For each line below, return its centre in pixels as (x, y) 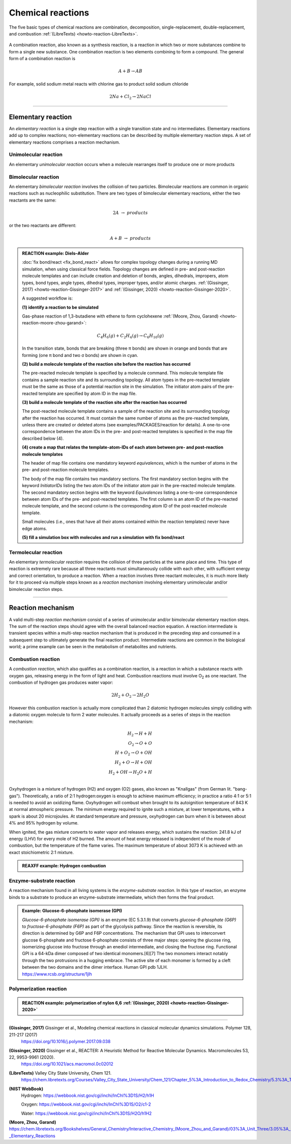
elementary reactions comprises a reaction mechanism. (65, 142)
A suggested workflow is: (47, 298)
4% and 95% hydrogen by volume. (44, 823)
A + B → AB (130, 71)
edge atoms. (34, 528)
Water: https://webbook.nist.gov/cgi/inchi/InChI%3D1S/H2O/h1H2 (87, 1113)
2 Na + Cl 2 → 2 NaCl (130, 97)
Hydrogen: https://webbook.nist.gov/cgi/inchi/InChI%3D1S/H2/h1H (88, 1095)
